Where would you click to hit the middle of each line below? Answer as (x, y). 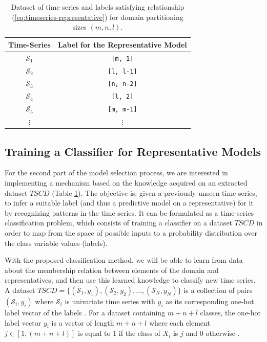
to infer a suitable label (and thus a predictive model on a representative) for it (129, 203)
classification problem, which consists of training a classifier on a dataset (119, 223)
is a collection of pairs (218, 290)
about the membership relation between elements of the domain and (112, 270)
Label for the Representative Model (122, 44)
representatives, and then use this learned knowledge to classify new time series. (130, 280)
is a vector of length (83, 322)
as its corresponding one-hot (210, 301)
